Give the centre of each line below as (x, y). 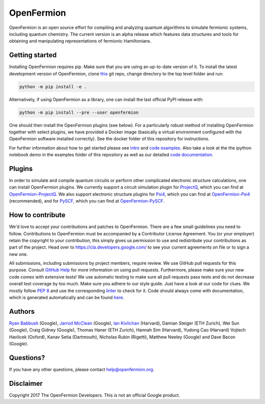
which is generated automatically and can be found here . (67, 298)
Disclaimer (26, 383)
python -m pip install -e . (53, 87)
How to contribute (37, 215)
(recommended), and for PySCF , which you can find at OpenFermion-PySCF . (87, 201)
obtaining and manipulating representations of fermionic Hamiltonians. (80, 41)
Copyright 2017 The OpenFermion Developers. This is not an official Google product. (94, 395)
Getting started (33, 55)
